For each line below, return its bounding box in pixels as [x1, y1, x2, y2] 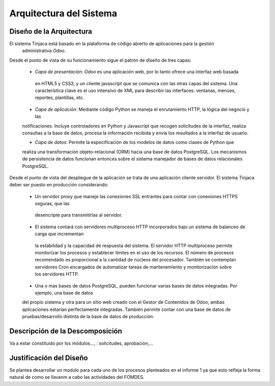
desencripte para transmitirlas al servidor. [35, 212, 123, 218]
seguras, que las [35, 201, 70, 207]
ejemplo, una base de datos [35, 290, 94, 296]
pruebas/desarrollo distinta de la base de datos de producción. [22, 313, 155, 320]
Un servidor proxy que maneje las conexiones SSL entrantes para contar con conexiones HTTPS [35, 193, 238, 199]
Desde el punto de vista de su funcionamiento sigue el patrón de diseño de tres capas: [9, 57, 191, 63]
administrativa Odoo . [22, 47, 66, 54]
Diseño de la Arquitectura [9, 27, 92, 36]
